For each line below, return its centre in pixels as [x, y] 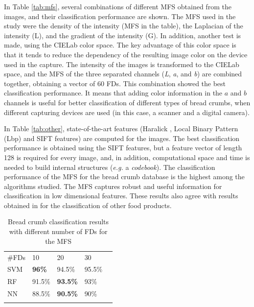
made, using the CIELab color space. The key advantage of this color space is [120, 45]
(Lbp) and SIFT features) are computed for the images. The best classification [122, 138]
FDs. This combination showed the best [166, 83]
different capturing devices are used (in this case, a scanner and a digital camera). [127, 112]
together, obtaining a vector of [50, 83]
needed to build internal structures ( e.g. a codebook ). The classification [110, 167]
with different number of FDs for [58, 231]
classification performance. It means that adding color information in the [113, 93]
